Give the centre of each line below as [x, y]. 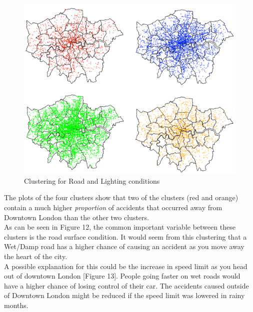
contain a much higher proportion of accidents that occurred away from [113, 207]
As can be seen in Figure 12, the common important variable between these [120, 227]
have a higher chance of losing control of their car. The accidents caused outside [126, 285]
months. [16, 305]
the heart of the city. [36, 256]
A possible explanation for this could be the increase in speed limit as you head [126, 266]
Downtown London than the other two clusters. [76, 217]
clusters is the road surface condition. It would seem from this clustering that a [125, 236]
